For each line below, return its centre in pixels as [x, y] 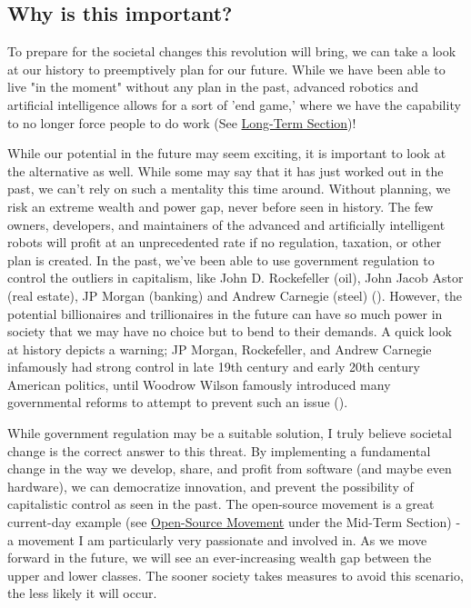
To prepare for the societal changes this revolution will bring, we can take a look [232, 51]
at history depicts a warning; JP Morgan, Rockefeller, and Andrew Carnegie [220, 349]
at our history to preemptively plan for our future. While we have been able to [226, 69]
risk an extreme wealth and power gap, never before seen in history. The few [220, 206]
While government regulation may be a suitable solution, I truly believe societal [230, 433]
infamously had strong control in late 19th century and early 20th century [214, 367]
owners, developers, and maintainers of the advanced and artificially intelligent [226, 224]
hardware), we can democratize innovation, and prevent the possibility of [210, 486]
